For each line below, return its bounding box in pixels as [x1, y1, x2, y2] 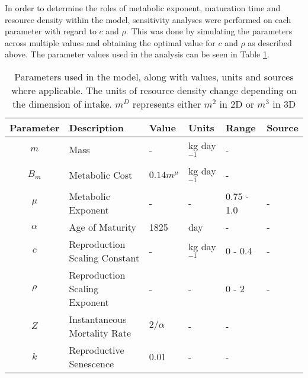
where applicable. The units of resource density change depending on [11, 83, 297, 97]
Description [69, 120, 124, 134]
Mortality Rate [69, 325, 131, 340]
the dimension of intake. [12, 96, 112, 111]
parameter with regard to [5, 25, 97, 37]
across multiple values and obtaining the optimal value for [5, 36, 216, 49]
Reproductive [69, 343, 124, 357]
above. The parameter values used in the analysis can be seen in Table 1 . [5, 48, 269, 60]
